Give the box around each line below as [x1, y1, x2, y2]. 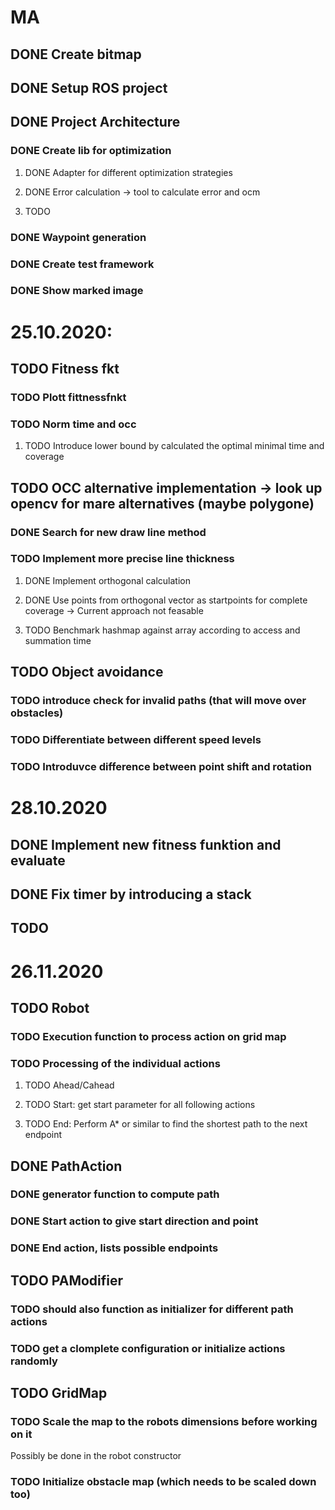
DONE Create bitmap [10, 46, 142, 63]
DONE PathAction [10, 1157, 123, 1175]
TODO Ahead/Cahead [24, 1079, 115, 1091]
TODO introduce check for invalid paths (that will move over [10, 694, 307, 708]
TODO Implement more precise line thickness [10, 552, 235, 566]
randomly [10, 1354, 58, 1368]
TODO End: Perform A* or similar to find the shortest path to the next [24, 1118, 308, 1130]
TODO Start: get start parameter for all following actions [24, 1099, 256, 1111]
